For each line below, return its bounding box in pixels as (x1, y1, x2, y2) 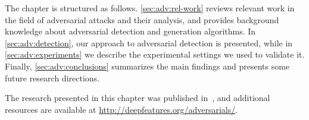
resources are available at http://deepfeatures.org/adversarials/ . (5, 103, 238, 115)
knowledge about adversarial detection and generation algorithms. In (5, 25, 256, 37)
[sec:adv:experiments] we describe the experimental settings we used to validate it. (5, 48, 305, 61)
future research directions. (5, 71, 99, 84)
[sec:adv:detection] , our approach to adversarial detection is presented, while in (5, 36, 293, 49)
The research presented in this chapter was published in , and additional (5, 91, 270, 104)
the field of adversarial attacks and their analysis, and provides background (5, 13, 279, 26)
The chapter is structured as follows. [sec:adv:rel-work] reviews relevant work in (5, 2, 295, 14)
